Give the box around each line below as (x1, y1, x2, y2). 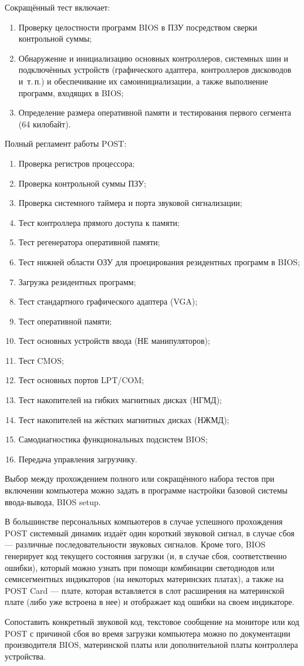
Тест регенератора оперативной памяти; (18, 236, 160, 248)
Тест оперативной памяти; (18, 315, 112, 327)
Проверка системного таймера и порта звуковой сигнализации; (18, 197, 242, 209)
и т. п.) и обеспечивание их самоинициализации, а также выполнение (18, 75, 268, 87)
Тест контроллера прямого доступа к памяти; (18, 216, 180, 228)
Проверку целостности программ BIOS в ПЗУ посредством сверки (18, 21, 257, 33)
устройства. (5, 650, 46, 662)
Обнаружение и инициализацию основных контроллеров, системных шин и (18, 52, 289, 64)
